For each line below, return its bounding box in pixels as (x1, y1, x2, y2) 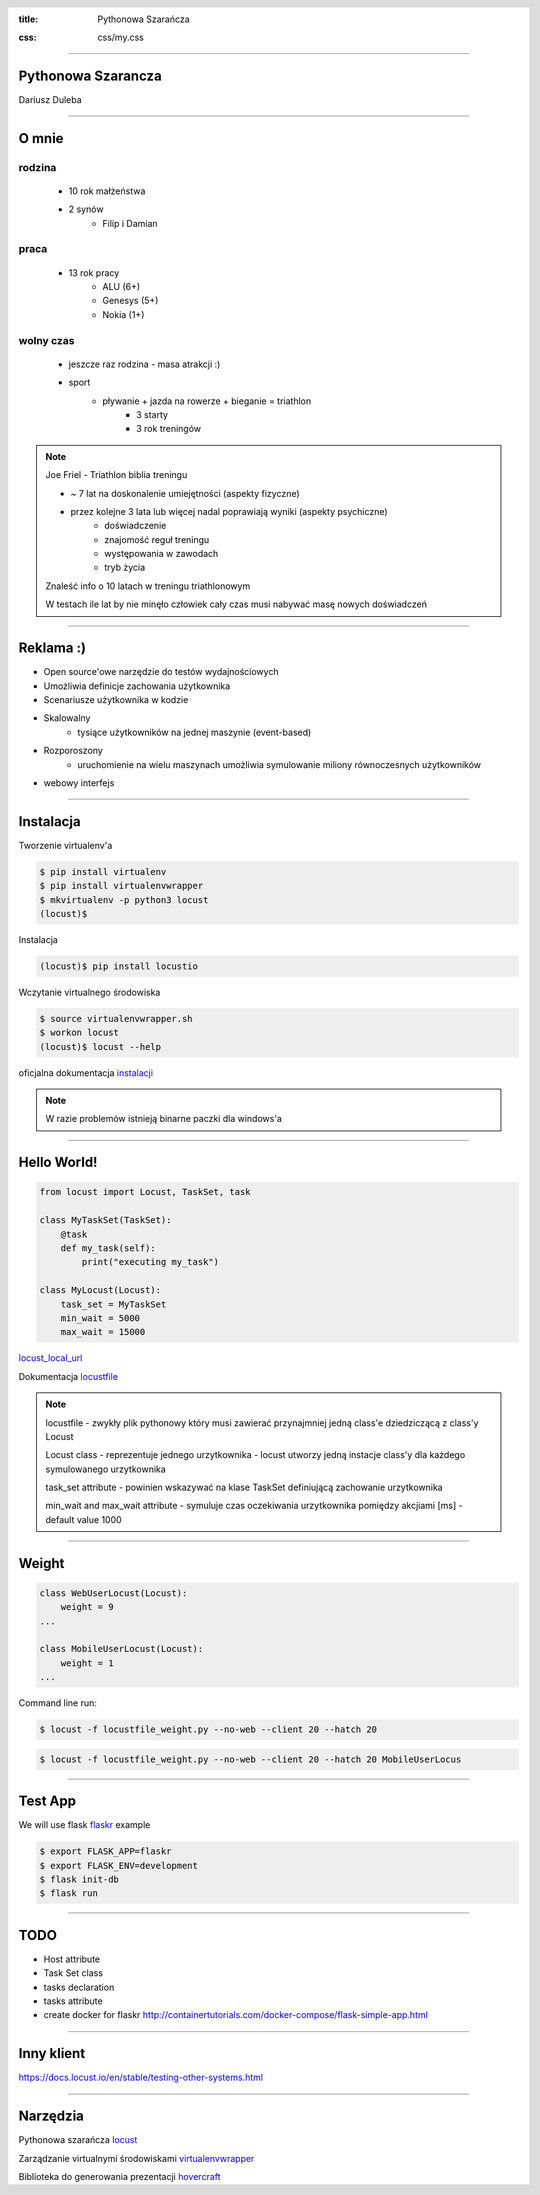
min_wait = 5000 (60, 1312, 140, 1324)
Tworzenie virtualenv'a (18, 839, 113, 851)
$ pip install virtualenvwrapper (39, 880, 204, 892)
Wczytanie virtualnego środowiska (18, 986, 161, 998)
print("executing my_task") (81, 1256, 220, 1268)
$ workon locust (39, 1027, 120, 1039)
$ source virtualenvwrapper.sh (39, 1013, 194, 1024)
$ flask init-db (39, 1874, 120, 1885)
